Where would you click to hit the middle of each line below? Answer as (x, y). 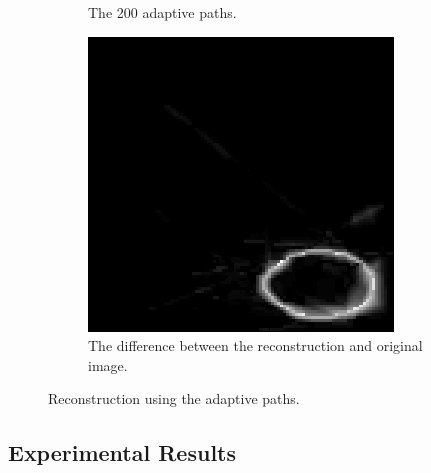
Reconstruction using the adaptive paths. (174, 398)
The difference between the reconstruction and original (255, 345)
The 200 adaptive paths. (162, 12)
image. (108, 364)
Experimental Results (122, 452)
